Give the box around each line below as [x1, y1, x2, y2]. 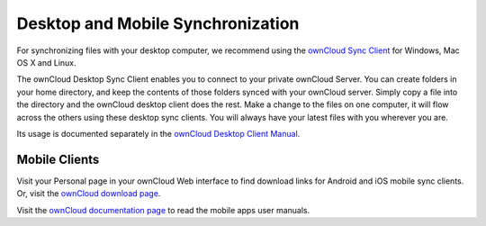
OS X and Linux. [16, 57, 76, 68]
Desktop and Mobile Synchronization [16, 14, 300, 33]
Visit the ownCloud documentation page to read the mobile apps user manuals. [16, 204, 310, 215]
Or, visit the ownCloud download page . [16, 188, 161, 199]
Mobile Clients [16, 151, 100, 167]
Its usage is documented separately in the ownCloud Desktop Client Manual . [16, 128, 301, 139]
